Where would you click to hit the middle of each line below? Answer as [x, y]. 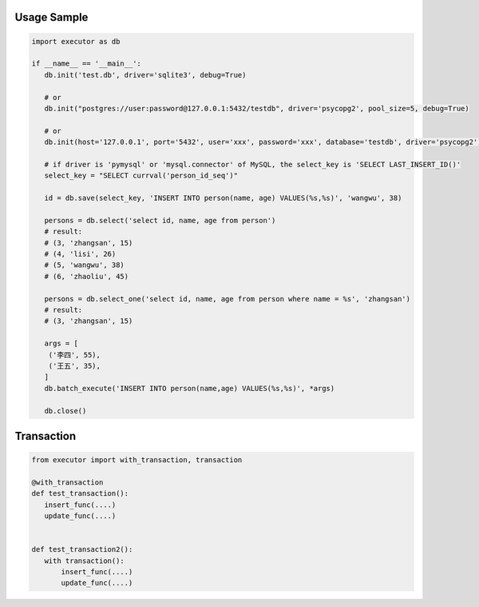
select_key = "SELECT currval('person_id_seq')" [141, 176]
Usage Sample [51, 17]
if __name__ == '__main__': [86, 64]
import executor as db [76, 41]
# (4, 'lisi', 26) [80, 254]
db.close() [65, 411]
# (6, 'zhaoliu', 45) [87, 276]
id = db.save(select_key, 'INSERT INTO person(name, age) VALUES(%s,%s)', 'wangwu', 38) [223, 198]
